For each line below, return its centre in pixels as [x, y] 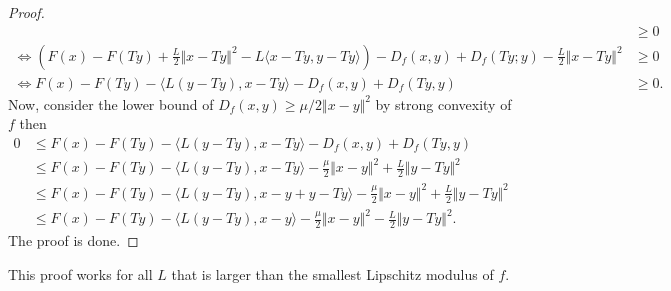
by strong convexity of [443, 103]
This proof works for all [80, 273]
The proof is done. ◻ [73, 239]
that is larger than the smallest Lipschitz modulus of [332, 273]
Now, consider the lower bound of [111, 103]
